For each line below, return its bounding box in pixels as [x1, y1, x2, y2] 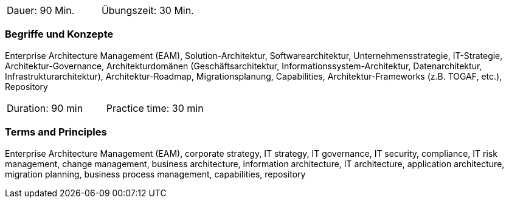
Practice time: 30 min [106, 101, 204, 114]
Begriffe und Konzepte [5, 28, 114, 41]
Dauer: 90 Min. [7, 4, 75, 16]
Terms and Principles [5, 126, 107, 139]
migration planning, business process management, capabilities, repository [5, 168, 306, 179]
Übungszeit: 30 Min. [101, 4, 194, 16]
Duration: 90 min [7, 101, 83, 114]
